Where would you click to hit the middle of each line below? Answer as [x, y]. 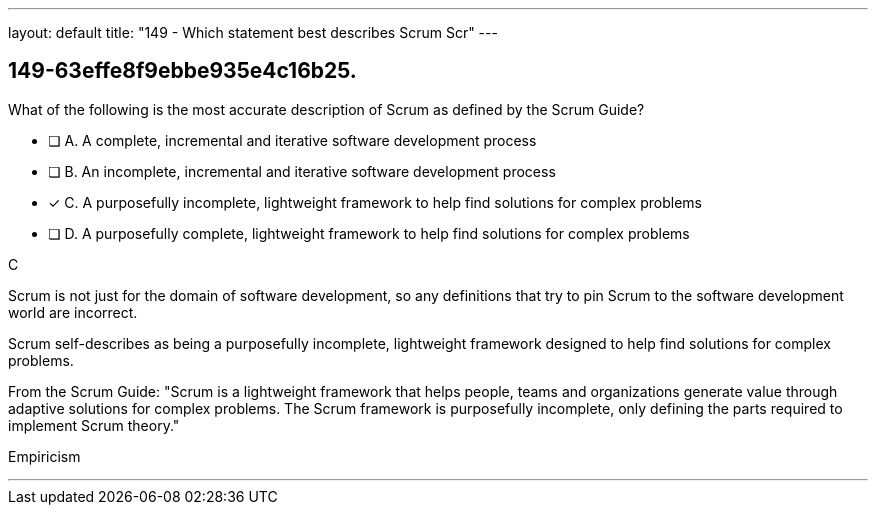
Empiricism [44, 456]
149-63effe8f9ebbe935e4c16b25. [182, 71]
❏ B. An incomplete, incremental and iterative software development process [302, 171]
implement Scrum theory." [94, 425]
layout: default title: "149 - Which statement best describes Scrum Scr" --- [253, 32]
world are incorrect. [73, 312]
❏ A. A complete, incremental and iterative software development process [292, 140]
